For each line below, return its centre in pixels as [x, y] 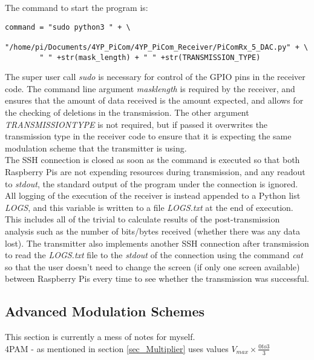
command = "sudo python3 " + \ [68, 27]
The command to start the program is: [77, 7]
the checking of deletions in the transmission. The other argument [127, 112]
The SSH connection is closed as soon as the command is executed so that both [152, 160]
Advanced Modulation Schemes [105, 311]
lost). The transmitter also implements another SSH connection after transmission [157, 243]
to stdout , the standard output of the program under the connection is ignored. [152, 183]
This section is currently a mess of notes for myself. [100, 337]
